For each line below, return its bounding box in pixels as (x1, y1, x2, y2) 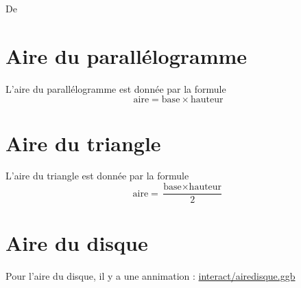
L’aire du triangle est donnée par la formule (5, 168, 189, 183)
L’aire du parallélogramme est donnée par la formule (5, 81, 226, 96)
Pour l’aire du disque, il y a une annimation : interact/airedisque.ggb (5, 269, 296, 283)
